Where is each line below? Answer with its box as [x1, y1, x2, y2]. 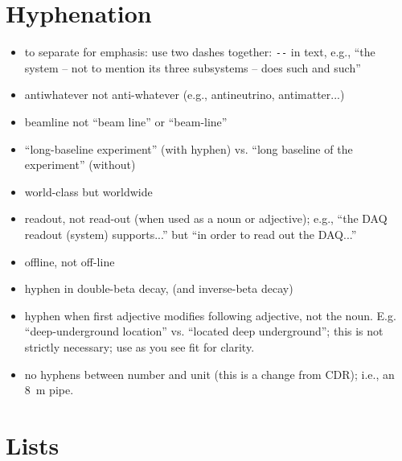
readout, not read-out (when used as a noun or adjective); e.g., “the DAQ [24, 210, 388, 227]
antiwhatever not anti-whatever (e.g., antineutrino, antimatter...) [24, 86, 345, 103]
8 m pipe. [24, 381, 74, 398]
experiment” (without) [24, 156, 136, 173]
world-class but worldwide [24, 183, 153, 200]
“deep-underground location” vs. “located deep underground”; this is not [24, 323, 384, 340]
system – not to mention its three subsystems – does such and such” [24, 59, 361, 76]
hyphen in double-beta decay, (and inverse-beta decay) [24, 280, 293, 297]
